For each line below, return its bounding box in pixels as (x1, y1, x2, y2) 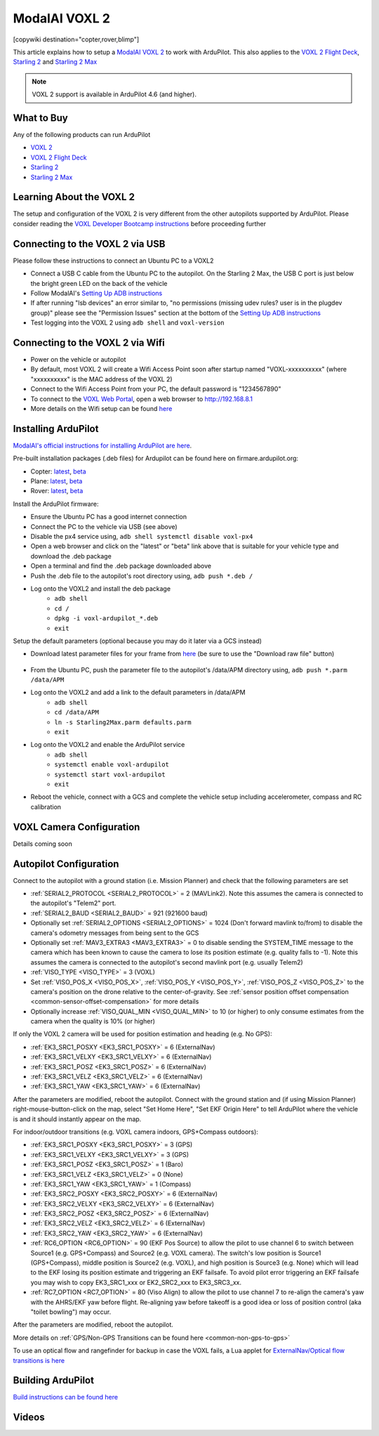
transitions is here (13, 1356, 65, 1364)
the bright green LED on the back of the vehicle (30, 279, 168, 287)
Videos (13, 1411, 45, 1423)
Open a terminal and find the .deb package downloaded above (30, 562, 212, 570)
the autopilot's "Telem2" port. (30, 899, 117, 908)
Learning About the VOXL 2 (13, 191, 135, 203)
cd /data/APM (54, 708, 100, 717)
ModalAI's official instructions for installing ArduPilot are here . (13, 441, 192, 450)
